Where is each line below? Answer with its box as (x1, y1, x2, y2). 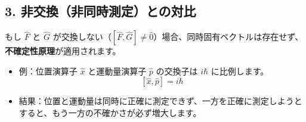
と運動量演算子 (88, 64, 147, 77)
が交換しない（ (52, 30, 112, 43)
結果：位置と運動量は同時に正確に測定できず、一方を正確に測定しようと (18, 95, 302, 107)
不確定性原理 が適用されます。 (5, 45, 121, 57)
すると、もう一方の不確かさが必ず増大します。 (18, 106, 202, 118)
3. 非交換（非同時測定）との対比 (5, 2, 196, 20)
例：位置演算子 (18, 64, 78, 77)
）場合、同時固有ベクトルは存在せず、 (153, 30, 304, 43)
